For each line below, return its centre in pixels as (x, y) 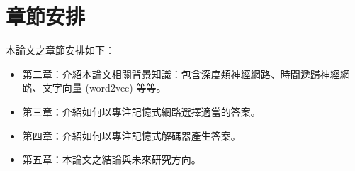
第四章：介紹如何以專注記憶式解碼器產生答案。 (131, 135)
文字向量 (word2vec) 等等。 (104, 88)
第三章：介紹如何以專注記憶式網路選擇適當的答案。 (141, 111)
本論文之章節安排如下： (60, 50)
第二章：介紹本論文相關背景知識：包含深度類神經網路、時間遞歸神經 (181, 73)
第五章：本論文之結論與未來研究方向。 (112, 159)
